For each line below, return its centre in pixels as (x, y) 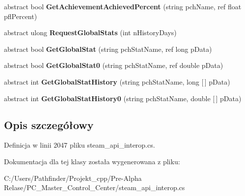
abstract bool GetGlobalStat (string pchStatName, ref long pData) (108, 49)
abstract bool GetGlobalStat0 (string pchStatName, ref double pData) (114, 65)
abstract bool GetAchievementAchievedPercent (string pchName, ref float (123, 6)
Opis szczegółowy (49, 124)
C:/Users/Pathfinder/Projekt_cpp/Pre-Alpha (73, 178)
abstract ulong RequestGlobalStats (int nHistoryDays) (90, 33)
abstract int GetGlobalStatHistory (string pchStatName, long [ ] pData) (117, 81)
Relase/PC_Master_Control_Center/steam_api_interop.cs (95, 187)
